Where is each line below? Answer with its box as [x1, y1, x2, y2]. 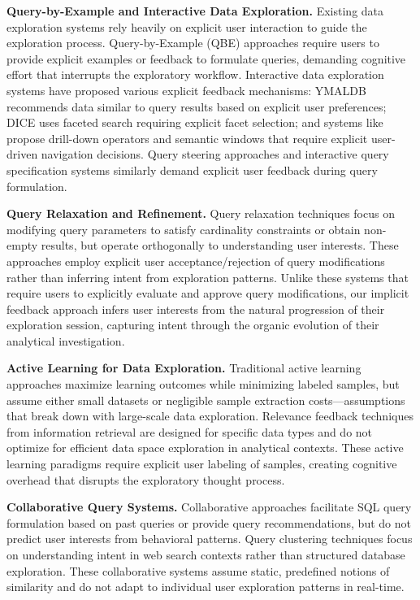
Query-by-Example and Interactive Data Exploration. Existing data [6, 2, 384, 19]
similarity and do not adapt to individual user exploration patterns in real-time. [6, 578, 405, 595]
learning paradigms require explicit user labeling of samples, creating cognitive [6, 455, 397, 472]
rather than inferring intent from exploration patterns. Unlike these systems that [6, 268, 409, 285]
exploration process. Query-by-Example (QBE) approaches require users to [6, 34, 379, 51]
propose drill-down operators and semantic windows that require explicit [6, 129, 368, 146]
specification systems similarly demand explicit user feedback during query [6, 161, 378, 178]
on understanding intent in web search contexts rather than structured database [6, 546, 405, 563]
